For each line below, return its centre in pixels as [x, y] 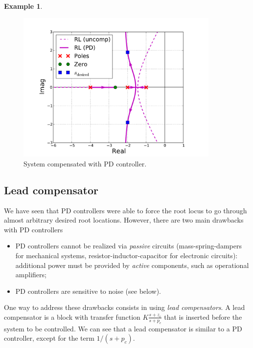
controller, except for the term [49, 338]
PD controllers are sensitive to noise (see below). [88, 291]
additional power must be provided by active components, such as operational [132, 265]
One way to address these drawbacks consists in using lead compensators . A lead [125, 307]
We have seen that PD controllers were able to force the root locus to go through [126, 210]
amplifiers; [31, 275]
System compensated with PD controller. [85, 163]
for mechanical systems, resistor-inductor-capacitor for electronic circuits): [126, 255]
